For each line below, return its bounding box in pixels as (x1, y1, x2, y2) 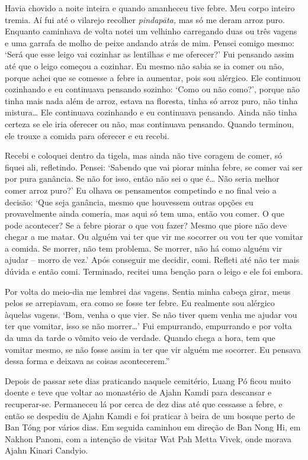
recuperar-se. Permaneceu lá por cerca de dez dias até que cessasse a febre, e (5, 398, 283, 410)
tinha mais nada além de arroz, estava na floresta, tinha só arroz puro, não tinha (5, 94, 298, 107)
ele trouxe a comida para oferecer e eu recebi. (5, 129, 169, 141)
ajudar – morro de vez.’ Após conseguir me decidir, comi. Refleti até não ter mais (5, 253, 300, 266)
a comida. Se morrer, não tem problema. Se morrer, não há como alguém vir (5, 242, 283, 254)
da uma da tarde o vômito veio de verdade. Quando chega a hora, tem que (5, 332, 275, 344)
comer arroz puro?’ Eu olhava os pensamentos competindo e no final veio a (5, 184, 277, 196)
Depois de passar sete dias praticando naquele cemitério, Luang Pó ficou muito (5, 374, 291, 387)
